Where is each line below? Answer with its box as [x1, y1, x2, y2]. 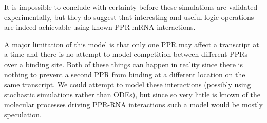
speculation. [4, 109, 42, 119]
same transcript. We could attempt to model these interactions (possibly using [4, 79, 251, 90]
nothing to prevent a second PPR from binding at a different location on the [4, 69, 245, 79]
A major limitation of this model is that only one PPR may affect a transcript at [4, 38, 259, 49]
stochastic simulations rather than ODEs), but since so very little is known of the [4, 89, 260, 99]
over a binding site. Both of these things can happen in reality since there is [4, 58, 243, 69]
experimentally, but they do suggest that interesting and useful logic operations [4, 11, 254, 22]
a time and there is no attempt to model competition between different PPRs [4, 49, 248, 59]
